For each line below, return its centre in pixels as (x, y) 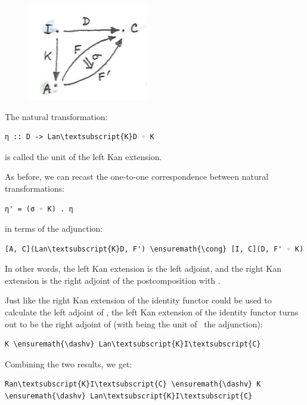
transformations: (35, 188)
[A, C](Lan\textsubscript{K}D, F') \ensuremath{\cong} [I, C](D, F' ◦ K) (154, 249)
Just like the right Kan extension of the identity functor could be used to (138, 300)
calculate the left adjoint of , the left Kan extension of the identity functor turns (152, 312)
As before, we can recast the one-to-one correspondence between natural (137, 177)
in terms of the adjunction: (54, 228)
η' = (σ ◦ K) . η (39, 209)
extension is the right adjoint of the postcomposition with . (113, 280)
